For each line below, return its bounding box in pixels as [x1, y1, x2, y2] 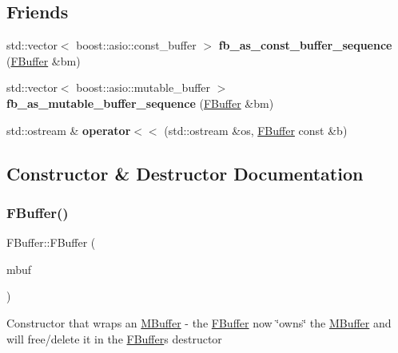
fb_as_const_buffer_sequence [218, 37, 392, 54]
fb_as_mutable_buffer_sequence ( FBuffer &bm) [6, 94, 274, 111]
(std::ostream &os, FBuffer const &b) [164, 121, 348, 138]
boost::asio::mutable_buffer [76, 79, 211, 96]
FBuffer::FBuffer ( [6, 234, 96, 251]
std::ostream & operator [6, 121, 131, 138]
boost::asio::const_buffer [76, 37, 197, 54]
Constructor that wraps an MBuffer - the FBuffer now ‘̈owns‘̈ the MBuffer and [6, 314, 392, 331]
